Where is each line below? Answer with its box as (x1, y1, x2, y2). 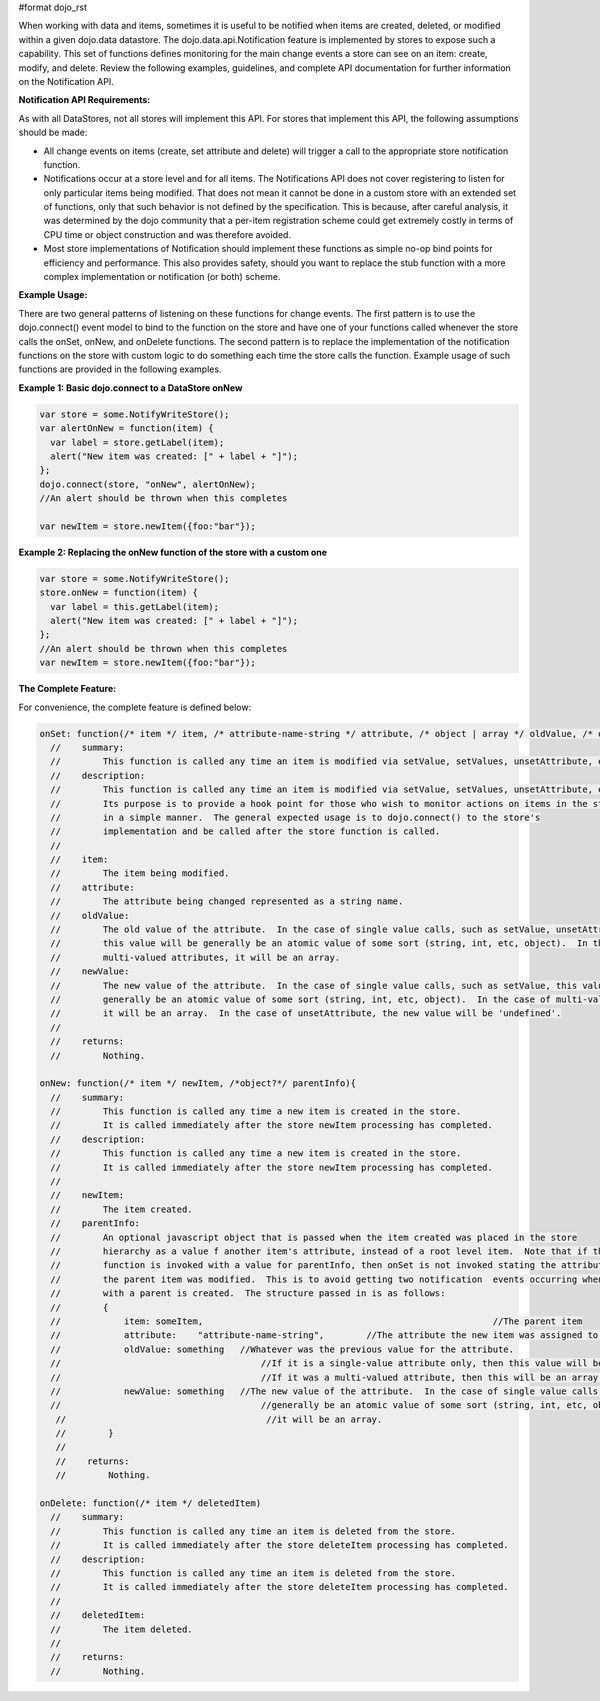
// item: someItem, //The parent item (50, 1315, 583, 1327)
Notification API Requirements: (18, 94, 151, 106)
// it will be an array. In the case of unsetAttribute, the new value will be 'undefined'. (50, 1008, 562, 1019)
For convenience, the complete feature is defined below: (18, 701, 252, 713)
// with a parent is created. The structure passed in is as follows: (50, 1288, 446, 1299)
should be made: (18, 126, 88, 139)
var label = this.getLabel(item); (50, 601, 220, 612)
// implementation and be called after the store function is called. (50, 826, 441, 837)
